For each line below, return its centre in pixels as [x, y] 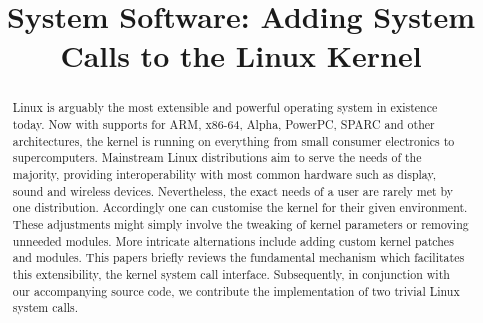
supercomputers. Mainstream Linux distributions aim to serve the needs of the [217, 157]
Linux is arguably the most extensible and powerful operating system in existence [225, 107]
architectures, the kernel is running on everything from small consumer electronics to [233, 140]
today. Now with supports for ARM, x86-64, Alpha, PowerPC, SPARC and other [223, 124]
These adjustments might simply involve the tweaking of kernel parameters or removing [240, 223]
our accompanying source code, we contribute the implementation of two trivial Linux [236, 290]
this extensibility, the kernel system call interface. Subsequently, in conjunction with [231, 273]
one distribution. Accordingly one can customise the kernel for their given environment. [240, 207]
